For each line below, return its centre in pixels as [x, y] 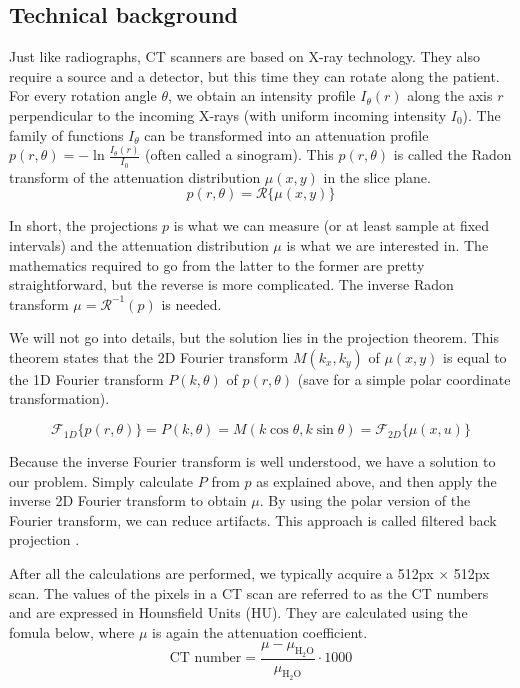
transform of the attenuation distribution [135, 176]
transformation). [59, 398]
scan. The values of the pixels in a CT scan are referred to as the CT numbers [249, 592]
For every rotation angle [83, 95]
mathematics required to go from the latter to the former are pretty [217, 264]
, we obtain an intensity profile [261, 95]
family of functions [66, 134]
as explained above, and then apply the [376, 480]
